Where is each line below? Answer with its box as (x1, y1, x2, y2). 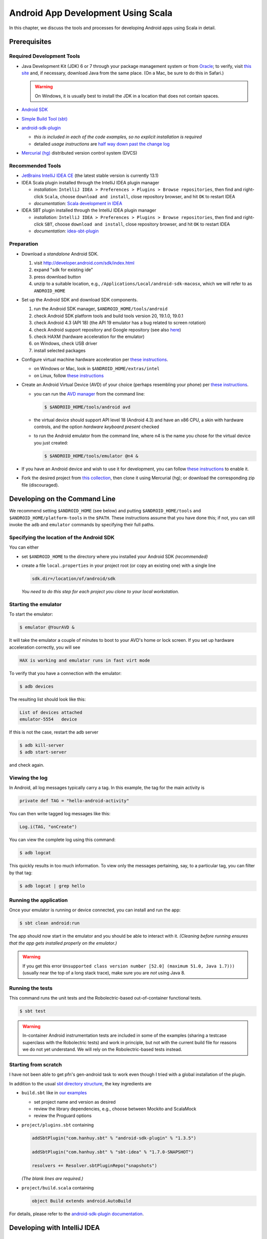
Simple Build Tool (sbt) (21, 115, 68, 121)
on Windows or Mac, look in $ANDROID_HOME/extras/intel (34, 366, 160, 372)
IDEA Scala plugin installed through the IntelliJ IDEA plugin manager (21, 179, 160, 185)
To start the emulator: (9, 611, 53, 617)
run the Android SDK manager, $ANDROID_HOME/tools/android (34, 306, 168, 312)
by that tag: (9, 870, 33, 876)
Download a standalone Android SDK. (21, 251, 99, 257)
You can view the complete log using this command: (9, 837, 116, 843)
